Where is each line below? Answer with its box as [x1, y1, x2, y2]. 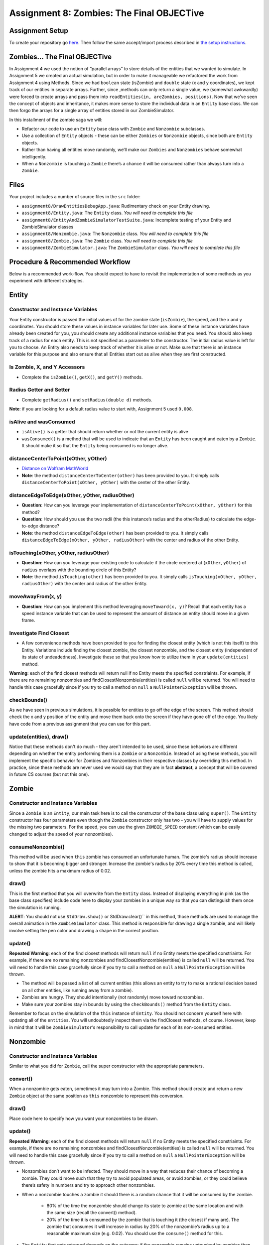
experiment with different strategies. [9, 278, 84, 284]
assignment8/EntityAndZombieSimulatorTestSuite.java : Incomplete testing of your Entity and [21, 217, 232, 223]
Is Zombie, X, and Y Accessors [9, 364, 85, 371]
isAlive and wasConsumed [9, 418, 75, 425]
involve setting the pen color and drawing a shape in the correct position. [9, 927, 159, 933]
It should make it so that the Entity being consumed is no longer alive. [21, 443, 169, 449]
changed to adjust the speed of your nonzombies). [9, 831, 113, 837]
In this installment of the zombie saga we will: [9, 117, 103, 123]
